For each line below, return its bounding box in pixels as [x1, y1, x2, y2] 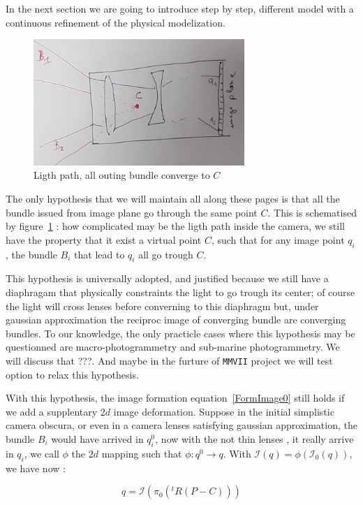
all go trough [138, 247, 193, 261]
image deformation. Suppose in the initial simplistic [113, 404, 334, 418]
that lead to [74, 247, 125, 261]
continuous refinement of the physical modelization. [6, 15, 225, 29]
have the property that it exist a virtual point [6, 232, 202, 247]
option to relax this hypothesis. [6, 367, 139, 381]
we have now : [6, 460, 66, 475]
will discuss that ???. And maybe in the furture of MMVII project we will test [6, 353, 333, 367]
